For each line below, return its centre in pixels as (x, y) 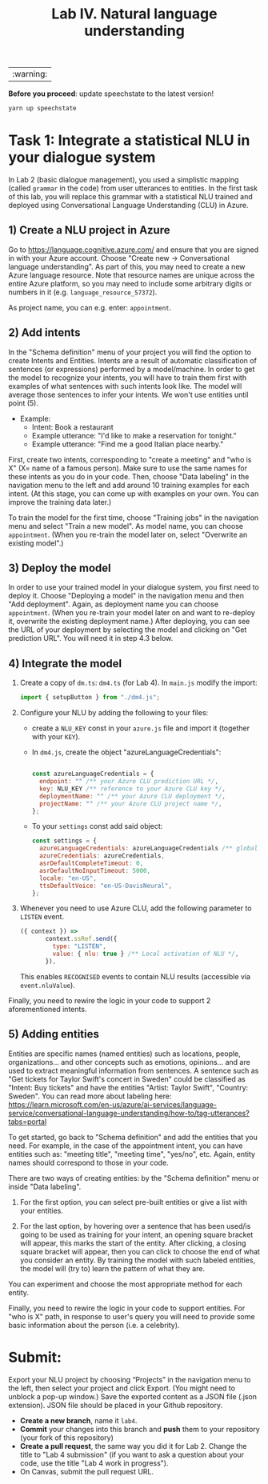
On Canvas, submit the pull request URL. (87, 1471)
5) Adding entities (54, 1034)
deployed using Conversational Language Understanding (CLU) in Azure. (129, 205)
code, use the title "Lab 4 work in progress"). (94, 1463)
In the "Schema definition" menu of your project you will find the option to (130, 352)
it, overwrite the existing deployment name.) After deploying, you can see (129, 622)
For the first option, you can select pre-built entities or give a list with (134, 1202)
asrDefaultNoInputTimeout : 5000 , (94, 870)
